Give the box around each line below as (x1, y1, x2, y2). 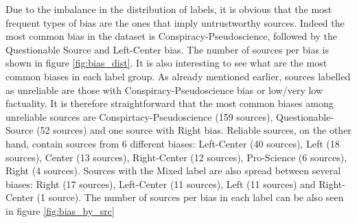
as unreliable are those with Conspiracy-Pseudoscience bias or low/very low (5, 82, 323, 97)
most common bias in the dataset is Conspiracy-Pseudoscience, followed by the (5, 29, 337, 43)
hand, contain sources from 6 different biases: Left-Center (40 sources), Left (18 (5, 136, 340, 150)
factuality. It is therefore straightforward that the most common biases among (5, 96, 334, 110)
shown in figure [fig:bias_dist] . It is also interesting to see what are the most (5, 56, 327, 70)
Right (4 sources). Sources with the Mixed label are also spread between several (5, 163, 341, 178)
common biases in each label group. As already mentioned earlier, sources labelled (5, 69, 351, 83)
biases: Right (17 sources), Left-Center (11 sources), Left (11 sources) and (5, 176, 316, 191)
